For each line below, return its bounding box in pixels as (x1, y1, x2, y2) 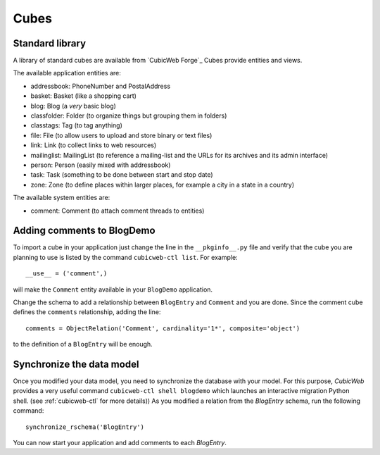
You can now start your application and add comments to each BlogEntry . (13, 439, 227, 447)
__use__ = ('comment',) (25, 270, 108, 278)
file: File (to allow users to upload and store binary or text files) (30, 131, 213, 139)
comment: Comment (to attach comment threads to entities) (30, 206, 205, 215)
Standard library (13, 37, 87, 49)
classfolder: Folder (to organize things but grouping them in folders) (30, 111, 227, 120)
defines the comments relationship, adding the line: (13, 308, 161, 316)
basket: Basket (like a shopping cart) (30, 92, 137, 100)
